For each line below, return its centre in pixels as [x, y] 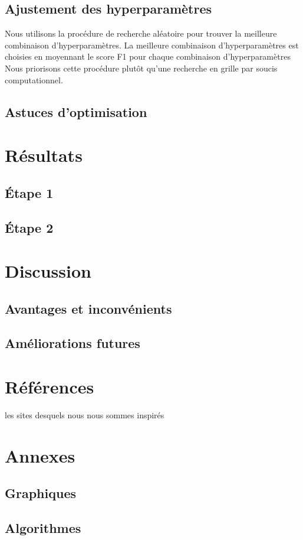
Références [50, 387]
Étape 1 [29, 192]
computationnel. [34, 79]
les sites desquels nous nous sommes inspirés [85, 414]
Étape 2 [29, 227]
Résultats [44, 155]
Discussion [48, 271]
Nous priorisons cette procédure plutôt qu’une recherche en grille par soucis [141, 68]
